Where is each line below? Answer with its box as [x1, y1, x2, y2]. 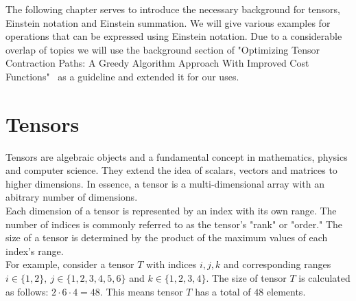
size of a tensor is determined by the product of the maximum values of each [5, 230, 328, 245]
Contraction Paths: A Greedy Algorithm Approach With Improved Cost [5, 56, 309, 70]
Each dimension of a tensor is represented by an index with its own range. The [5, 203, 337, 218]
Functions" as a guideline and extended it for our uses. [5, 69, 239, 83]
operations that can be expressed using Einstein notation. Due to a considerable [5, 29, 342, 43]
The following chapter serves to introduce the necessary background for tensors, [5, 2, 340, 16]
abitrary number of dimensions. [5, 190, 138, 204]
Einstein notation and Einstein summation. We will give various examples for [5, 15, 331, 30]
